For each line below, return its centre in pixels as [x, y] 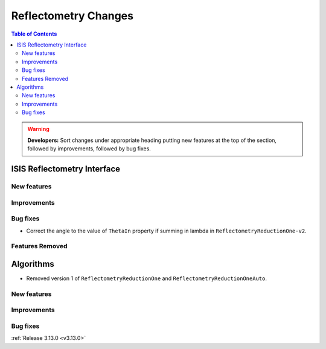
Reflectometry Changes [72, 16]
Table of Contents [34, 34]
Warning [38, 129]
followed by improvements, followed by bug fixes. [89, 149]
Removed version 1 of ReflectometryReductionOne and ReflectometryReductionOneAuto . [146, 278]
